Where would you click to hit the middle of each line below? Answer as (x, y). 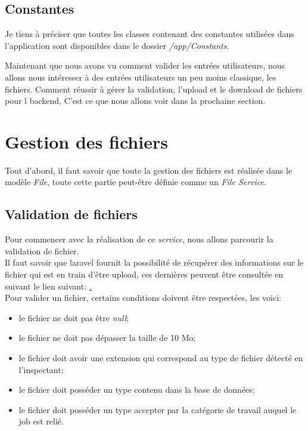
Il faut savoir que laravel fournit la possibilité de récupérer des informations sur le (154, 262)
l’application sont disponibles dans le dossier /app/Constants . (117, 45)
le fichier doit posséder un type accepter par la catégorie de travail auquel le (158, 409)
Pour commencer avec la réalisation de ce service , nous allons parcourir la (139, 239)
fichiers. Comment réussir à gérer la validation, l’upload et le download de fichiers (154, 89)
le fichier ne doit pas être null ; (74, 317)
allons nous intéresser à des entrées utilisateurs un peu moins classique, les (141, 77)
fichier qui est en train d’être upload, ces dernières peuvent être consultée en (144, 274)
